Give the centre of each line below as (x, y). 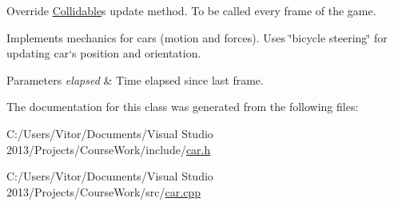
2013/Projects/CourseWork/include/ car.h (109, 149)
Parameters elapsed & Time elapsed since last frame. (135, 79)
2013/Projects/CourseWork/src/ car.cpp (103, 191)
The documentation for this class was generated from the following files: (183, 107)
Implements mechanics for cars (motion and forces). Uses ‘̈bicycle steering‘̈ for (197, 37)
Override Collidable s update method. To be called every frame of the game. (191, 10)
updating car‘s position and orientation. (104, 53)
